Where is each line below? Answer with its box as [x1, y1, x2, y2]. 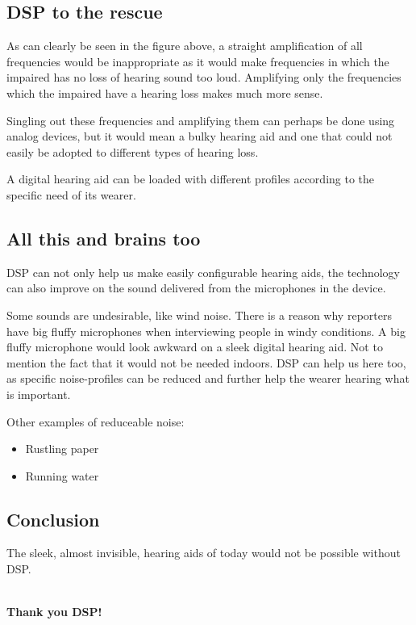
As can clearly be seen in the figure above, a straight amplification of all [6, 37, 363, 54]
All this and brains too [6, 225, 201, 250]
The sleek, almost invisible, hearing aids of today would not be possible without [6, 544, 401, 561]
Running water [25, 467, 99, 484]
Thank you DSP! [6, 603, 102, 620]
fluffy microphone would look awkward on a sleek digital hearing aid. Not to [6, 338, 383, 355]
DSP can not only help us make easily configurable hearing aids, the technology [6, 263, 400, 280]
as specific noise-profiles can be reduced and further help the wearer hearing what [6, 370, 410, 387]
